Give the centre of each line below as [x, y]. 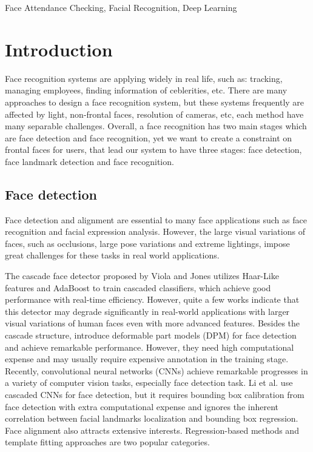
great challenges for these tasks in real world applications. [112, 255]
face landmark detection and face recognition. [89, 161]
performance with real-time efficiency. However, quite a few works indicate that [152, 299]
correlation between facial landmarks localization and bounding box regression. [152, 418]
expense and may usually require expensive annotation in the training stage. [147, 359]
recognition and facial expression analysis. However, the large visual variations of [155, 231]
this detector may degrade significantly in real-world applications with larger [147, 311]
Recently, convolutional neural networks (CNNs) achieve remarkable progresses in [156, 370]
